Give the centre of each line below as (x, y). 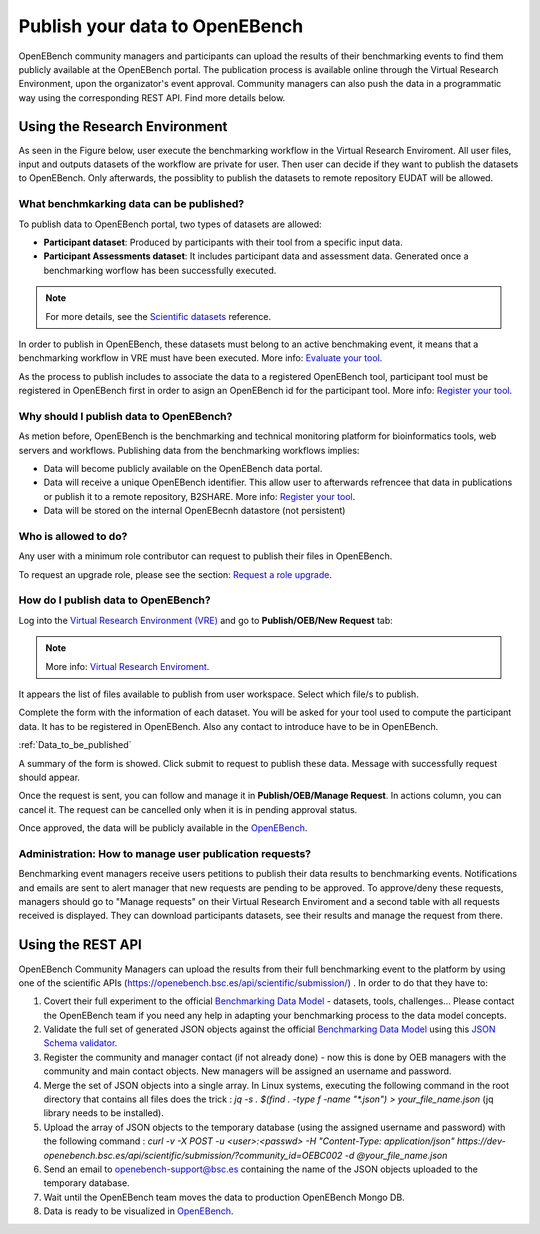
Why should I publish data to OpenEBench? (125, 416)
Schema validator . (80, 1043)
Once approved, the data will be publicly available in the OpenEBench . (163, 828)
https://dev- (481, 1141)
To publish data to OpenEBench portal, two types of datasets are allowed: (170, 224)
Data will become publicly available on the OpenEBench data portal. (183, 468)
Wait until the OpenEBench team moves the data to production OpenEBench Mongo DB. (224, 1197)
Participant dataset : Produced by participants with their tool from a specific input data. (223, 242)
